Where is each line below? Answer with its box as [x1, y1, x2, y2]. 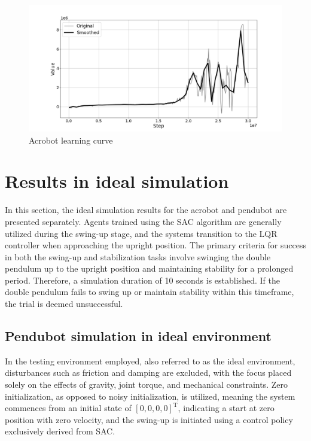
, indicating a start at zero [178, 402, 275, 414]
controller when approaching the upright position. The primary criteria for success [5, 239, 306, 251]
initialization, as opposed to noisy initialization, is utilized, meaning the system [5, 390, 295, 402]
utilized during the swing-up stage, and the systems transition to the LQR [5, 227, 278, 239]
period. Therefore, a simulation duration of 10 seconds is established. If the [5, 273, 280, 286]
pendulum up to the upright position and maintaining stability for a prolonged [5, 262, 294, 275]
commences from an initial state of [5, 402, 132, 414]
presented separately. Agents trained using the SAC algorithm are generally [5, 215, 282, 227]
